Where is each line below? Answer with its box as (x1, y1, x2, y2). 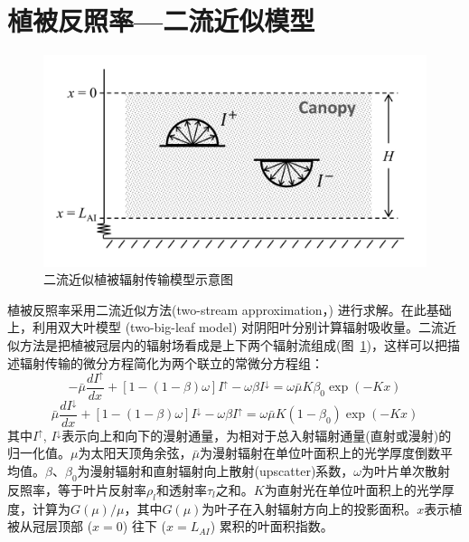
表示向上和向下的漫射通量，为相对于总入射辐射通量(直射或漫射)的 (61, 425, 452, 444)
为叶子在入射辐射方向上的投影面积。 (202, 499, 417, 518)
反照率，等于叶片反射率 (7, 480, 146, 499)
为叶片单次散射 (361, 461, 451, 480)
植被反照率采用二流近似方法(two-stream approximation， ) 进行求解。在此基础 (7, 300, 452, 319)
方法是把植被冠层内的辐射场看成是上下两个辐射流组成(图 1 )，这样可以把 (19, 336, 447, 355)
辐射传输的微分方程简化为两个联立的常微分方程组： (19, 353, 324, 372)
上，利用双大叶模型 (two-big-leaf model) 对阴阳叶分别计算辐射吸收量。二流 (7, 318, 444, 337)
